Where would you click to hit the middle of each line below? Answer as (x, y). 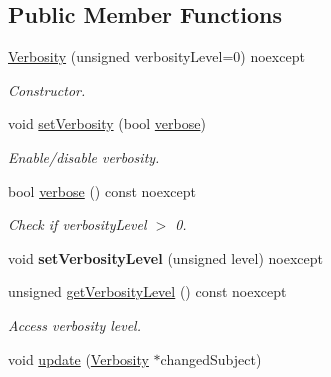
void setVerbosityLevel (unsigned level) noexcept (166, 257)
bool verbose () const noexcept (102, 190)
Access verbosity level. (74, 324)
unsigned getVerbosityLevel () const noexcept (147, 291)
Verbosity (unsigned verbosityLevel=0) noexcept (156, 56)
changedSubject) (211, 358)
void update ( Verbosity (78, 358)
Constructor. (47, 89)
